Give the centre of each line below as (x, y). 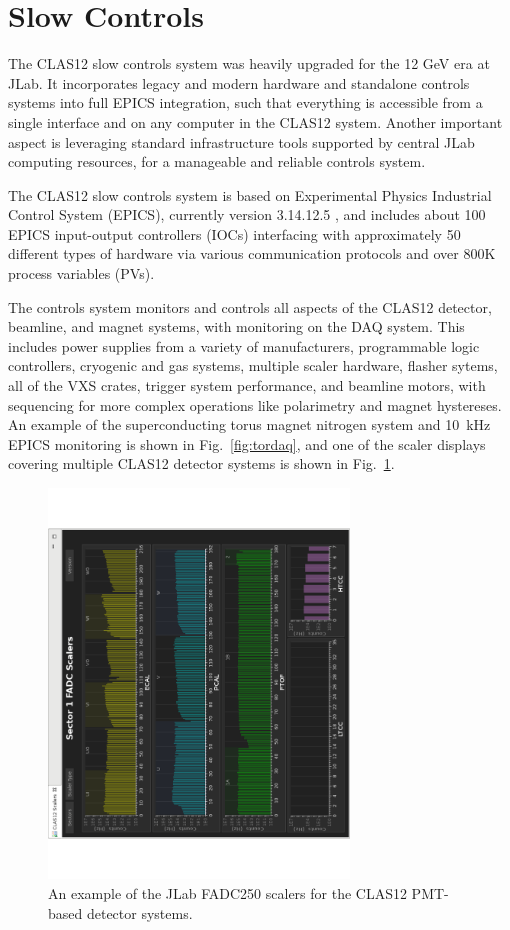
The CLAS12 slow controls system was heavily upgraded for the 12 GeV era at (249, 63)
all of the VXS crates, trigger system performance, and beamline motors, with (247, 385)
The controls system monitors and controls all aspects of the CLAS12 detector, (250, 306)
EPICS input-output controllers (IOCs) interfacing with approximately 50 (234, 233)
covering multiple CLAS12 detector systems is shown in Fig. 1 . (201, 463)
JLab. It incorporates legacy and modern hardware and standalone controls (239, 82)
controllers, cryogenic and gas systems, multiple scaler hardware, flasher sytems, (253, 365)
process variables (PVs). (81, 273)
